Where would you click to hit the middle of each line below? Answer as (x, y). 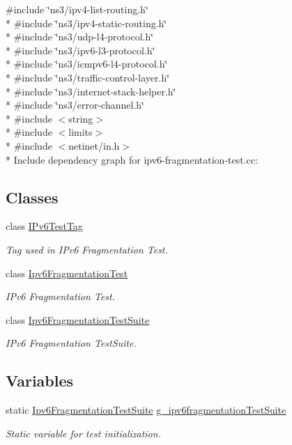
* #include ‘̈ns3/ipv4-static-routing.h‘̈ (86, 23)
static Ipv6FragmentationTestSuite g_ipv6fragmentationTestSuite (146, 410)
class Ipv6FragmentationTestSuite (78, 319)
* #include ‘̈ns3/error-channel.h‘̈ (75, 105)
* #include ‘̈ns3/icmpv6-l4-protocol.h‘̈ (87, 64)
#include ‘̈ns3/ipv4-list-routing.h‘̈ (77, 9)
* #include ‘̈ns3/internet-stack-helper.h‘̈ (91, 91)
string (81, 118)
